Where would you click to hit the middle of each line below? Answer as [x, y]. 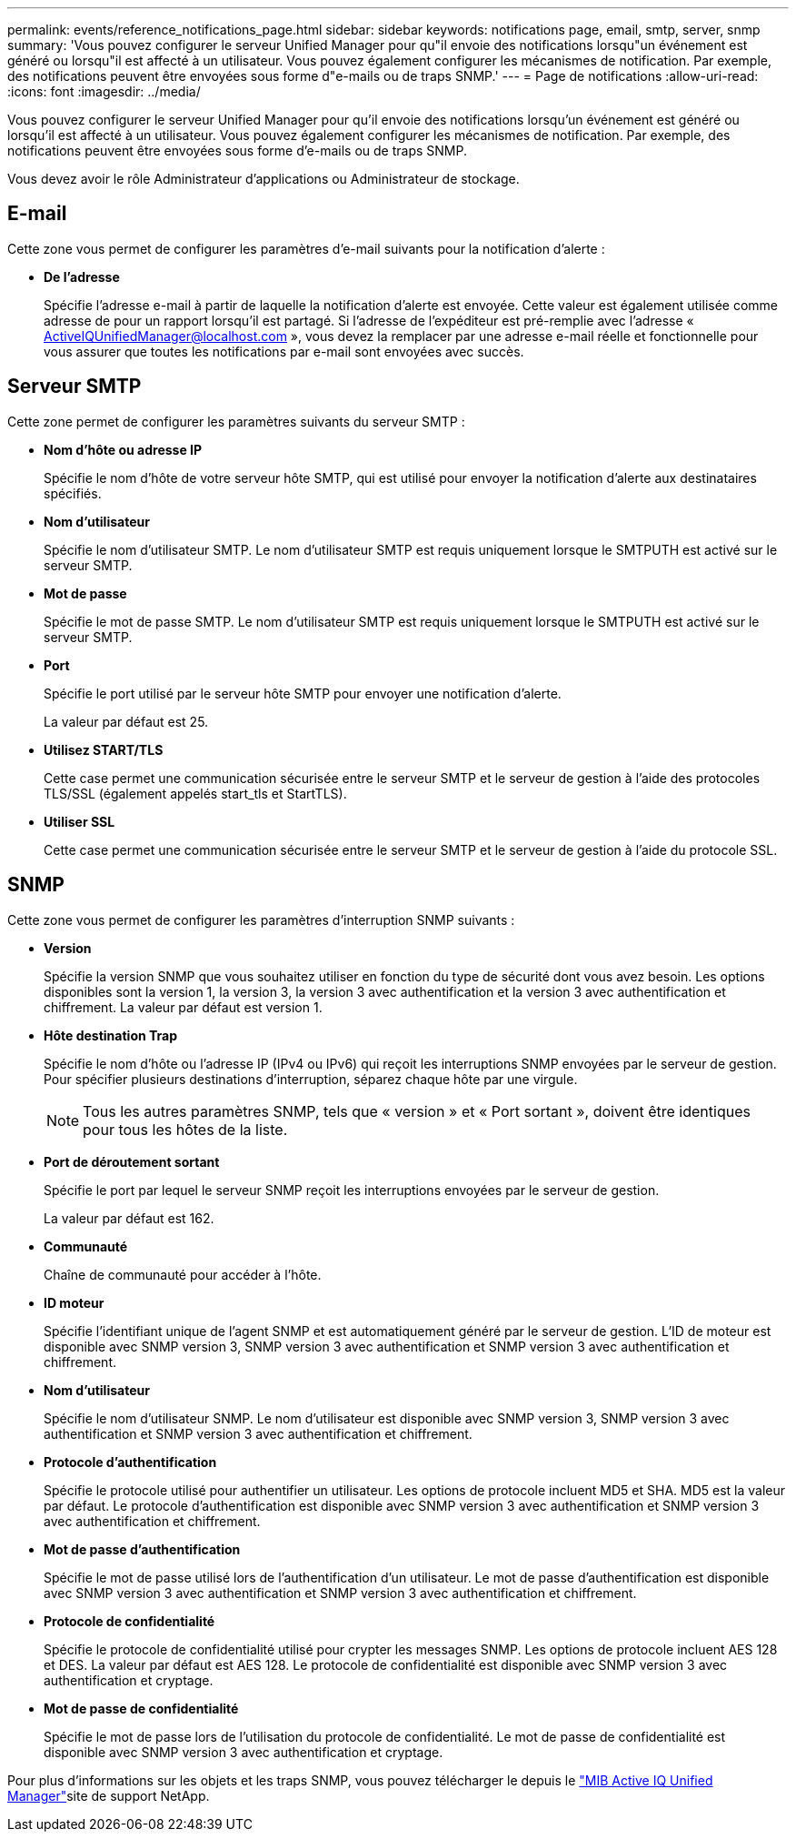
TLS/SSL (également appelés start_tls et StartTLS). [195, 793]
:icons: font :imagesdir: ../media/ [104, 91]
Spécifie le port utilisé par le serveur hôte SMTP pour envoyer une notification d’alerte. [303, 693]
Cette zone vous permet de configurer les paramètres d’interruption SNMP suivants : [261, 919]
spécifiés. [73, 493]
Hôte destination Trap [111, 1035]
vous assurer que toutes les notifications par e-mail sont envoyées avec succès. [284, 351]
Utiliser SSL [80, 821]
